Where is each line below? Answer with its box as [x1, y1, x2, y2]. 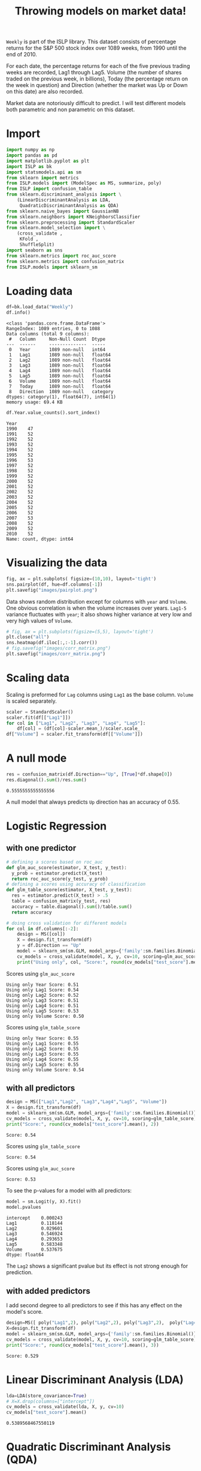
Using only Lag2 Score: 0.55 [6, 1045, 79, 1051]
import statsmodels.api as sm [6, 169, 82, 175]
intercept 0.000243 [6, 1215, 63, 1221]
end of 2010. [6, 51, 38, 58]
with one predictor [6, 843, 77, 853]
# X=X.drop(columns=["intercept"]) [6, 1398, 95, 1404]
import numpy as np [6, 147, 55, 153]
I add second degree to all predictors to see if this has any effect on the [6, 1302, 182, 1309]
